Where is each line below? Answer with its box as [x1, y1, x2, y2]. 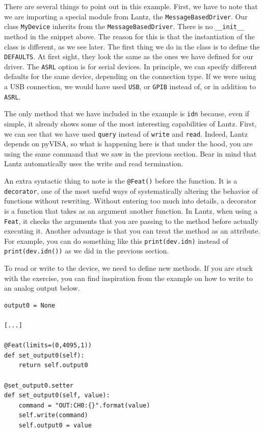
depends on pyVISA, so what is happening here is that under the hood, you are [4, 138, 253, 149]
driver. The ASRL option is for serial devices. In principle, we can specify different [4, 61, 257, 71]
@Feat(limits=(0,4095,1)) [4, 342, 92, 349]
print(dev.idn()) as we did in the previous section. [4, 245, 169, 256]
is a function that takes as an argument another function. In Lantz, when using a [4, 205, 258, 216]
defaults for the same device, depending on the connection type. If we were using [4, 71, 256, 82]
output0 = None [4, 301, 56, 309]
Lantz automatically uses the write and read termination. [4, 158, 183, 169]
